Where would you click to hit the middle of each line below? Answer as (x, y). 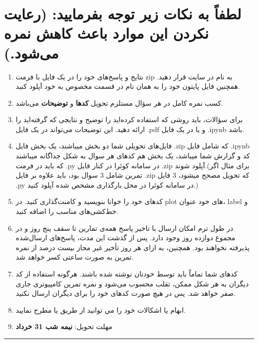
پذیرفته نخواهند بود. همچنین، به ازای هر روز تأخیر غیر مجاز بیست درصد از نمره (132, 247)
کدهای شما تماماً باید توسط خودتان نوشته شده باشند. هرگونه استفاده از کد (127, 274)
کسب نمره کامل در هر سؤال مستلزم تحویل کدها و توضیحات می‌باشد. (119, 103)
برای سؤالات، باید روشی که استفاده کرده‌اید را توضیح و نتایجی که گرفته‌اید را (129, 119)
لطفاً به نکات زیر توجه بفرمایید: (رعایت (123, 14)
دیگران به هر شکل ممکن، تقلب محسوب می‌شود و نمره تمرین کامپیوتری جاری (132, 283)
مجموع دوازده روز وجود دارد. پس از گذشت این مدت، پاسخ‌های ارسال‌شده (126, 238)
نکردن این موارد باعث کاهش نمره (106, 33)
